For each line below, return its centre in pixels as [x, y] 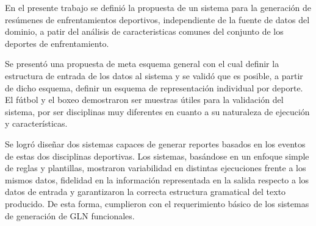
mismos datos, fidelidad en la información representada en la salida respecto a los [157, 179]
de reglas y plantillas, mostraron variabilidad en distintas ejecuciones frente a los [156, 168]
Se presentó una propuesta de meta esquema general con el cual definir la [142, 64]
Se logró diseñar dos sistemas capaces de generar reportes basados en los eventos [155, 143]
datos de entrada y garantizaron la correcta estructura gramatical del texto [145, 192]
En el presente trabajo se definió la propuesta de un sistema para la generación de [158, 7]
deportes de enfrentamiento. [57, 43]
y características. [36, 123]
